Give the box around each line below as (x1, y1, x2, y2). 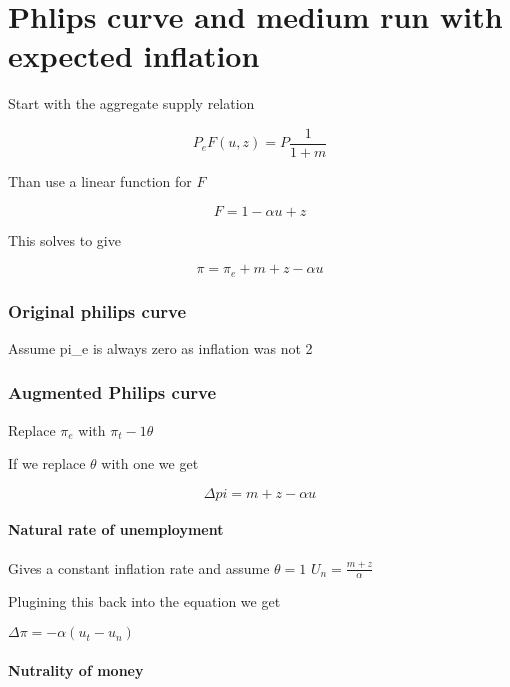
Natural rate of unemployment (8, 519, 224, 540)
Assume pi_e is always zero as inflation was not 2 (8, 337, 313, 358)
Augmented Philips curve (8, 380, 217, 405)
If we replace (8, 453, 86, 474)
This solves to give (8, 229, 121, 250)
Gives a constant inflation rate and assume (8, 557, 270, 578)
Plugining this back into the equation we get (8, 591, 281, 612)
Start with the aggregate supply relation (8, 93, 255, 114)
